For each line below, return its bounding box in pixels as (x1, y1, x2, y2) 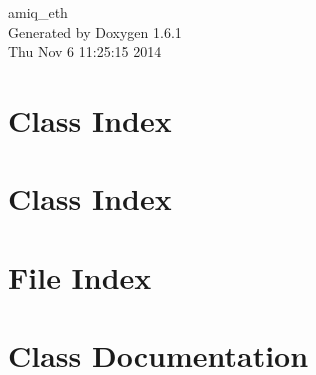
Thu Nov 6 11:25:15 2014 (8, 41, 162, 62)
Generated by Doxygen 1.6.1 (8, 21, 182, 42)
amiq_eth (8, 2, 68, 22)
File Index (8, 256, 152, 297)
